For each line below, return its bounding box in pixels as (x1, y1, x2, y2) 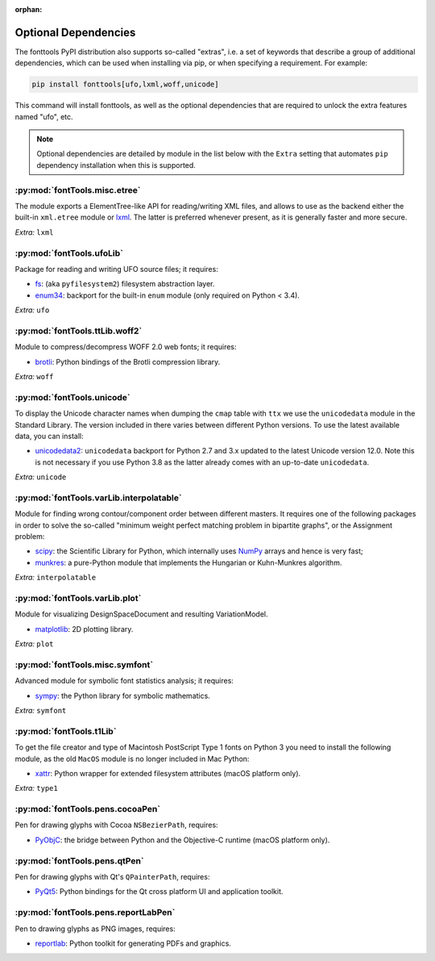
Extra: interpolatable (14, 573, 97, 583)
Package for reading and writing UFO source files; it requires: (14, 264, 219, 274)
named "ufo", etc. (14, 111, 73, 121)
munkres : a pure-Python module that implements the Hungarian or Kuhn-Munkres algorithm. (35, 558, 342, 567)
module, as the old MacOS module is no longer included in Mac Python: (14, 754, 250, 763)
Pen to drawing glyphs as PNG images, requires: (14, 924, 176, 934)
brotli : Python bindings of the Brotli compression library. (35, 357, 221, 366)
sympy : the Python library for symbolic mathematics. (35, 691, 211, 700)
